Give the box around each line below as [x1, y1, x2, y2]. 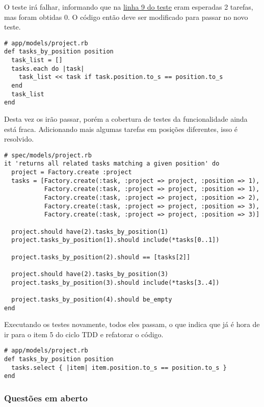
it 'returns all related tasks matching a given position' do [4, 160, 220, 168]
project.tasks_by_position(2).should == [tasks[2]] [11, 253, 191, 261]
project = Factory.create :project [11, 169, 132, 176]
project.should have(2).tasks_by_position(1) [11, 228, 169, 235]
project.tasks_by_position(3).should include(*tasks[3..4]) [11, 279, 220, 286]
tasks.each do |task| [11, 65, 85, 72]
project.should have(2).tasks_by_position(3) [11, 270, 169, 278]
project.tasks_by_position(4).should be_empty [11, 295, 172, 303]
